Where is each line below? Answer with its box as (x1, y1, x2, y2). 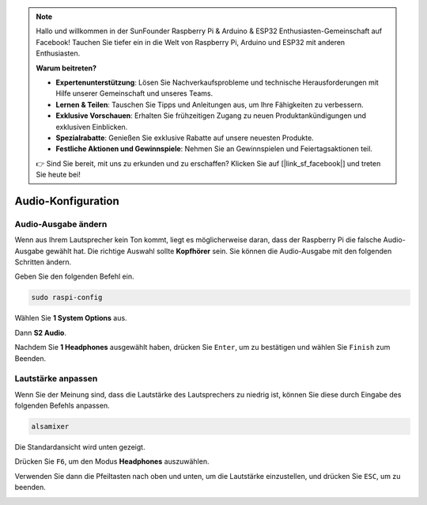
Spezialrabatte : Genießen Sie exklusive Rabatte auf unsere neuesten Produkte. (55, 133, 314, 142)
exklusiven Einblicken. (55, 122, 128, 131)
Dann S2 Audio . (14, 328, 67, 337)
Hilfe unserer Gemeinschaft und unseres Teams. (55, 89, 213, 98)
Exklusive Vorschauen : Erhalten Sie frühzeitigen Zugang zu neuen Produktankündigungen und (55, 111, 367, 120)
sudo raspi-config (31, 293, 103, 302)
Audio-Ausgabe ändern (14, 218, 108, 230)
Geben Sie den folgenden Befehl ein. (14, 271, 134, 281)
